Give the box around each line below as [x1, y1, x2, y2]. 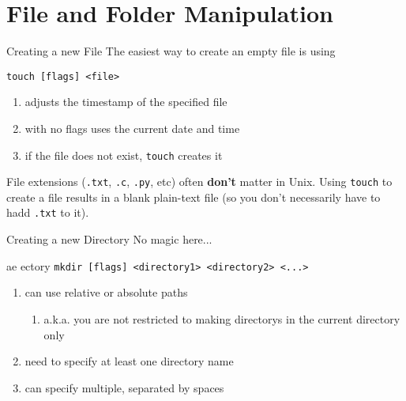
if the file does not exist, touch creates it [24, 146, 223, 163]
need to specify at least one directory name [24, 353, 234, 369]
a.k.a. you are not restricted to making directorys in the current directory [43, 310, 400, 327]
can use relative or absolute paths [24, 284, 188, 301]
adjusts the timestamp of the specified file [24, 93, 227, 110]
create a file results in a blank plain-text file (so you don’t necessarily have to [6, 188, 381, 205]
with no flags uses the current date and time [24, 119, 240, 136]
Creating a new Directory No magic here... [6, 231, 212, 248]
